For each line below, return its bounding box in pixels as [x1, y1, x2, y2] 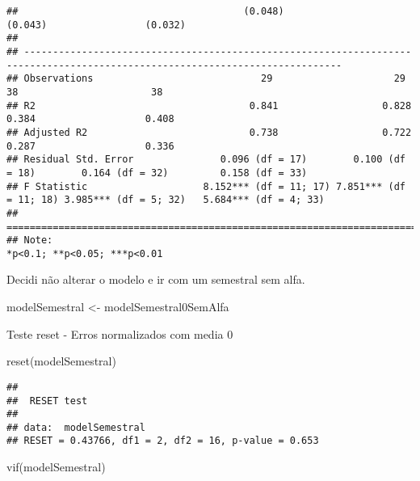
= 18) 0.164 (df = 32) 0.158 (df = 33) [6, 167, 308, 179]
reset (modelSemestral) [6, 352, 116, 369]
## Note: [6, 234, 53, 247]
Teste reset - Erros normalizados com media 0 [6, 325, 233, 342]
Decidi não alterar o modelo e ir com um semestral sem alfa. [6, 271, 305, 288]
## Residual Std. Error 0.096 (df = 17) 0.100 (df [6, 154, 405, 166]
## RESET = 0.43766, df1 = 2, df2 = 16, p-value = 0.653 [6, 435, 319, 447]
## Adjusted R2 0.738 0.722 [6, 126, 412, 138]
